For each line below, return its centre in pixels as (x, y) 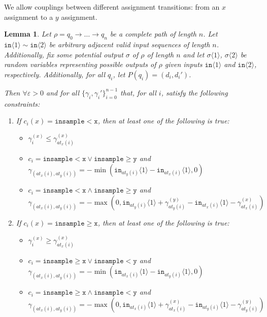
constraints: (22, 103)
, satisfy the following (194, 92)
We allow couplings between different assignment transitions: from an (112, 7)
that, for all (138, 92)
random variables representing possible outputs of (80, 64)
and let (194, 54)
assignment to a (29, 17)
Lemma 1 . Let (28, 34)
